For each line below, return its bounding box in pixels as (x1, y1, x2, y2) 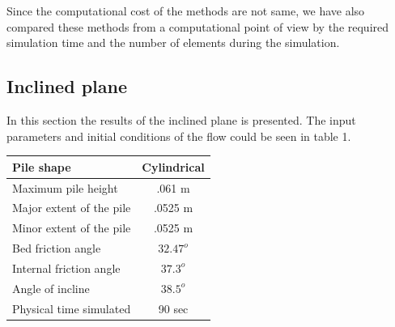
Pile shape (12, 158, 71, 175)
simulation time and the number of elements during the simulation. (6, 34, 340, 51)
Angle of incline (12, 279, 90, 296)
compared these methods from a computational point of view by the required (6, 18, 389, 35)
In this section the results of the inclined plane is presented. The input (6, 111, 356, 128)
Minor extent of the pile (12, 219, 131, 236)
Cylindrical (142, 158, 205, 175)
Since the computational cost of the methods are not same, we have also (6, 2, 365, 19)
